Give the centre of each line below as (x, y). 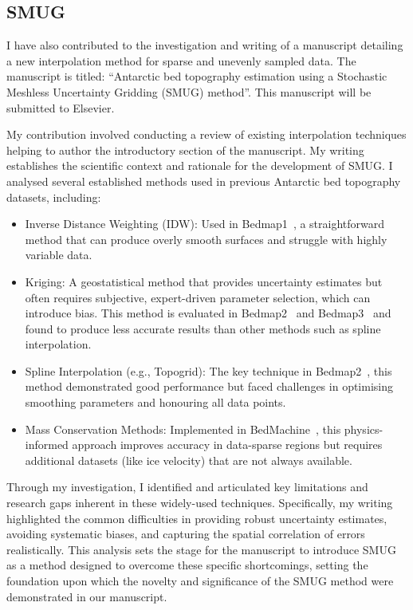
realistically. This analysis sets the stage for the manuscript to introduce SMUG (201, 549)
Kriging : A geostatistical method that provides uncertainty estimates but (204, 281)
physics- (364, 429)
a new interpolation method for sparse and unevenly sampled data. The (181, 60)
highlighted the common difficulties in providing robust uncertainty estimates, (197, 518)
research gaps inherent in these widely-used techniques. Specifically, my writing (200, 503)
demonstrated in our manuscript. (87, 596)
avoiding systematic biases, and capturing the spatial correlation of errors (186, 534)
